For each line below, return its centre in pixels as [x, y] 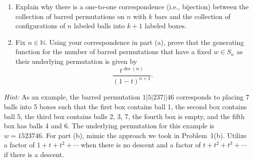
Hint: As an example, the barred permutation [72, 97]
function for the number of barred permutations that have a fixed [113, 51]
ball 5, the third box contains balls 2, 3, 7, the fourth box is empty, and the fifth [124, 116]
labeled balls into [99, 26]
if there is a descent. [34, 154]
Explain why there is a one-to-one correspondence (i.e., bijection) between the [132, 6]
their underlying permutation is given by [76, 61]
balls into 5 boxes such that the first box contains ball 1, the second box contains [126, 106]
